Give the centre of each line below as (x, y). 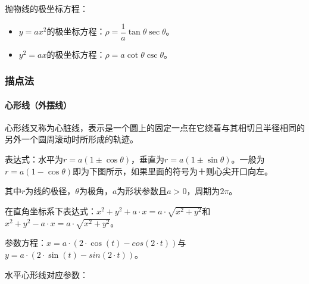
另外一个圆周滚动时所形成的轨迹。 (71, 139)
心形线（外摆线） (38, 104)
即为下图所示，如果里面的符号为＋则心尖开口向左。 (173, 171)
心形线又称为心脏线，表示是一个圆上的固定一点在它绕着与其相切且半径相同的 (155, 127)
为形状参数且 (142, 191)
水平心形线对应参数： (46, 274)
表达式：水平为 (34, 159)
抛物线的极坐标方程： (46, 8)
